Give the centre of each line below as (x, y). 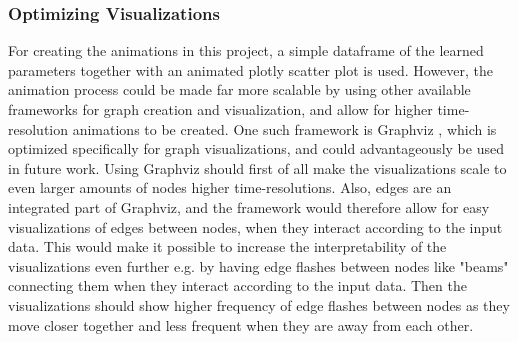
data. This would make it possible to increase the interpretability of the (227, 246)
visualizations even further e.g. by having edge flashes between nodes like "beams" (258, 265)
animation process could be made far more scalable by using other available (239, 89)
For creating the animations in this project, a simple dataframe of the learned (246, 50)
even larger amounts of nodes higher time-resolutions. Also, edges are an (230, 187)
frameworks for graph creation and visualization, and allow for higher (220, 109)
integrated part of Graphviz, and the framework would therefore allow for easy (249, 206)
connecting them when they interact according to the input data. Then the (237, 285)
